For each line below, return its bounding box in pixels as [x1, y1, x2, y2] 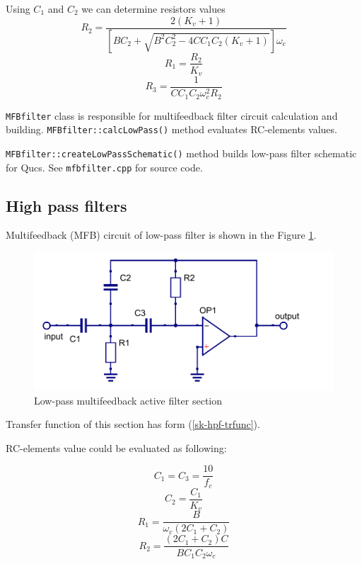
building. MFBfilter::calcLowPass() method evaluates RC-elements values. [6, 122, 337, 137]
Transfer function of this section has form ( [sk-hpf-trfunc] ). [6, 417, 260, 432]
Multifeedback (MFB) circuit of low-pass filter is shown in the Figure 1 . [6, 227, 317, 242]
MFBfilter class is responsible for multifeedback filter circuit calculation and [6, 108, 338, 123]
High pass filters [6, 194, 127, 216]
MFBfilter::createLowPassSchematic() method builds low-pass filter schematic [6, 145, 357, 160]
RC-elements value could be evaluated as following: [6, 440, 227, 455]
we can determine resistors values [81, 1, 226, 16]
